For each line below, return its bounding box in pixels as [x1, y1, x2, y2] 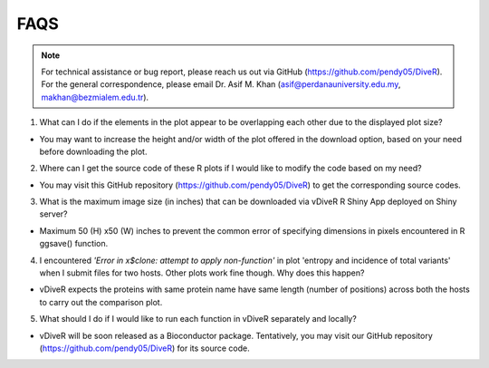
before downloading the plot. [39, 146, 148, 157]
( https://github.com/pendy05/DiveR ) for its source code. [39, 343, 250, 353]
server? [39, 208, 68, 219]
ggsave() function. [39, 238, 109, 249]
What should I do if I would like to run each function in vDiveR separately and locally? [39, 314, 357, 324]
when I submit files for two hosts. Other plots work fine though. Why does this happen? [39, 267, 365, 278]
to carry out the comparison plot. [39, 296, 163, 307]
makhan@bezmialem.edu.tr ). [41, 92, 149, 102]
